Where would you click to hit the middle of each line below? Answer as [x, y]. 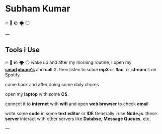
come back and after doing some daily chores [52, 84]
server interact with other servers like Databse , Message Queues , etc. [78, 119]
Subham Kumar [38, 9]
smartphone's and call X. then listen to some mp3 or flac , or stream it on [81, 69]
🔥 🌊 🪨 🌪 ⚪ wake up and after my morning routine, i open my [68, 62]
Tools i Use [22, 50]
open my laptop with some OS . [37, 94]
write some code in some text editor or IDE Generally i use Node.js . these [81, 113]
